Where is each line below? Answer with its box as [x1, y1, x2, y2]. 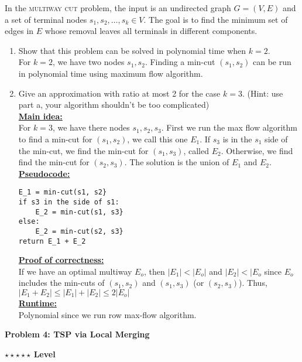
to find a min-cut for [18, 132, 92, 145]
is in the [222, 132, 252, 145]
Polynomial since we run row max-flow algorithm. [18, 308, 197, 320]
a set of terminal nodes [5, 13, 87, 25]
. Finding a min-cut [145, 56, 215, 68]
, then [144, 265, 165, 277]
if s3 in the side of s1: [18, 197, 119, 206]
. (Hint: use [242, 87, 283, 99]
